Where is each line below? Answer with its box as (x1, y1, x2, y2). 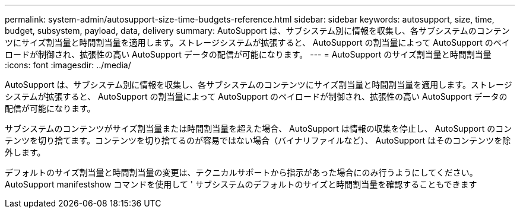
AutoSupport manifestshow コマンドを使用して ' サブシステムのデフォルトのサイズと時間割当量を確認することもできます (5, 179, 477, 189)
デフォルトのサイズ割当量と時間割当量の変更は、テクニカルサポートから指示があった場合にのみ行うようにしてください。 (5, 167, 478, 177)
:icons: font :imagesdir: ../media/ (5, 60, 131, 70)
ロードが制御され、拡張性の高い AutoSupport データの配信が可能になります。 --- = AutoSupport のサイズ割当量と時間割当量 (5, 49, 492, 59)
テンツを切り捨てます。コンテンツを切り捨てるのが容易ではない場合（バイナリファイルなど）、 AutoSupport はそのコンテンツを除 (5, 135, 511, 145)
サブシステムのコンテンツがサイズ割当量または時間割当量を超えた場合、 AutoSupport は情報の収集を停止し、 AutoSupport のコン (5, 123, 512, 133)
